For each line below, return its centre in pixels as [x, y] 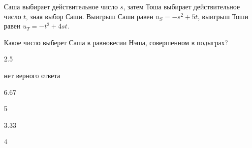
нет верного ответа [32, 75]
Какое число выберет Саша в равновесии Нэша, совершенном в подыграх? [116, 42]
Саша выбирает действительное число [61, 6]
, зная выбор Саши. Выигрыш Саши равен [90, 16]
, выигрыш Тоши [223, 16]
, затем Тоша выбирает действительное [182, 6]
